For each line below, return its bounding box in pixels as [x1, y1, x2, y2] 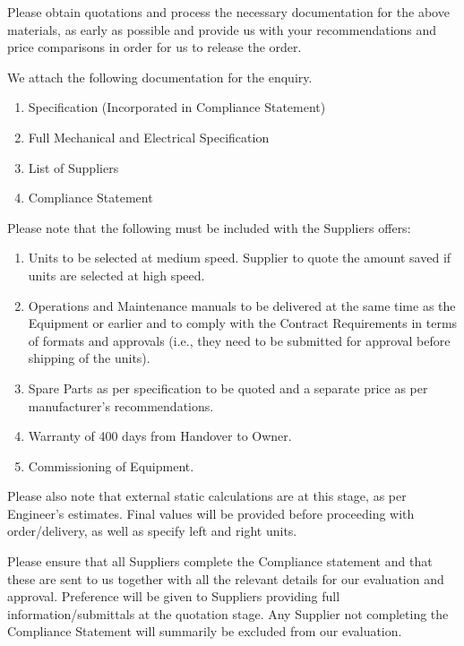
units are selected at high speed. [28, 265, 205, 284]
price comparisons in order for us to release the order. [7, 38, 302, 56]
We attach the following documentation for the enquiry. [7, 67, 313, 86]
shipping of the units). [28, 349, 150, 367]
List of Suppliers [28, 158, 119, 177]
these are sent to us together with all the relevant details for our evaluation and [7, 569, 444, 588]
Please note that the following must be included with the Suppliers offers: [7, 218, 411, 237]
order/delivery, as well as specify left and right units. [7, 521, 297, 540]
